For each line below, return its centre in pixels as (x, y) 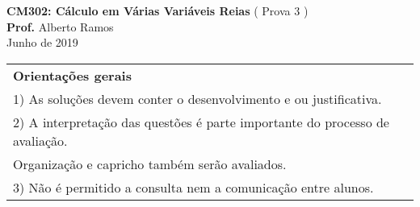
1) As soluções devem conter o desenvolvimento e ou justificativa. (197, 98)
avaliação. (40, 140)
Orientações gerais (72, 75)
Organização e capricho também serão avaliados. (150, 164)
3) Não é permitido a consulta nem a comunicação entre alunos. (193, 187)
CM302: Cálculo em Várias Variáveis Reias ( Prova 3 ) (157, 10)
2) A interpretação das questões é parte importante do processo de (201, 122)
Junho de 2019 (42, 42)
